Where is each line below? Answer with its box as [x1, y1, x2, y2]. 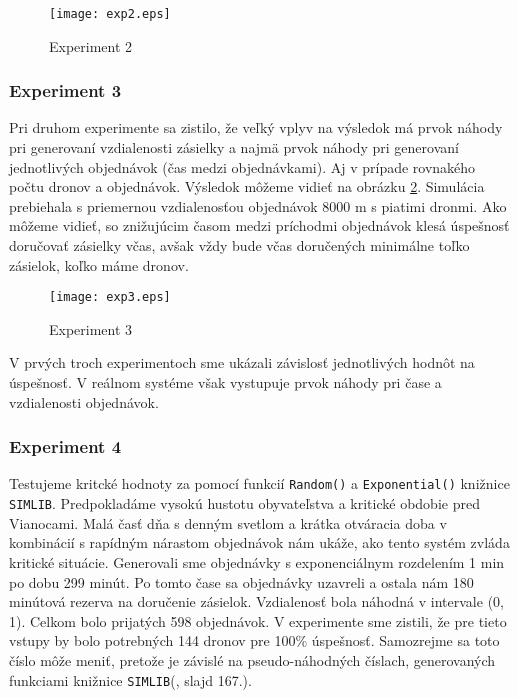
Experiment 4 [9, 434, 122, 459]
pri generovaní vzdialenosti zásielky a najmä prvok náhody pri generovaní [9, 137, 459, 158]
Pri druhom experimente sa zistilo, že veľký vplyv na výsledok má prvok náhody [9, 117, 503, 138]
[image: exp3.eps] [49, 290, 171, 305]
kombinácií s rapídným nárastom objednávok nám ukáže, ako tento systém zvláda [9, 532, 510, 553]
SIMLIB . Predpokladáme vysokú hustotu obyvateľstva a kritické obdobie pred [9, 493, 480, 514]
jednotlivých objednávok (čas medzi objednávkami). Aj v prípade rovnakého [9, 156, 476, 177]
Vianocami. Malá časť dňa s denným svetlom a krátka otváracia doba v [9, 512, 447, 533]
